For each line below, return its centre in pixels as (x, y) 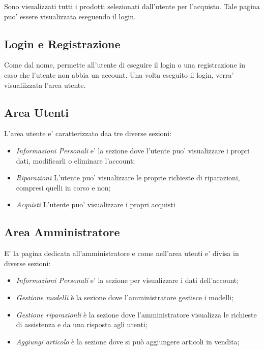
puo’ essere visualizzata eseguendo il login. (70, 16)
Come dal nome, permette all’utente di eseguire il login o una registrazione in (125, 65)
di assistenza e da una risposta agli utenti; (82, 324)
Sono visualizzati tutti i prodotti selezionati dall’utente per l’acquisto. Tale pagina (132, 6)
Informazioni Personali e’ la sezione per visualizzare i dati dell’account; (127, 280)
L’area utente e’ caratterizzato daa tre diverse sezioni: (88, 133)
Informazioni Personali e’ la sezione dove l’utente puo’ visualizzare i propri (133, 150)
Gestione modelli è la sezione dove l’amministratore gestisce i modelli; (125, 297)
